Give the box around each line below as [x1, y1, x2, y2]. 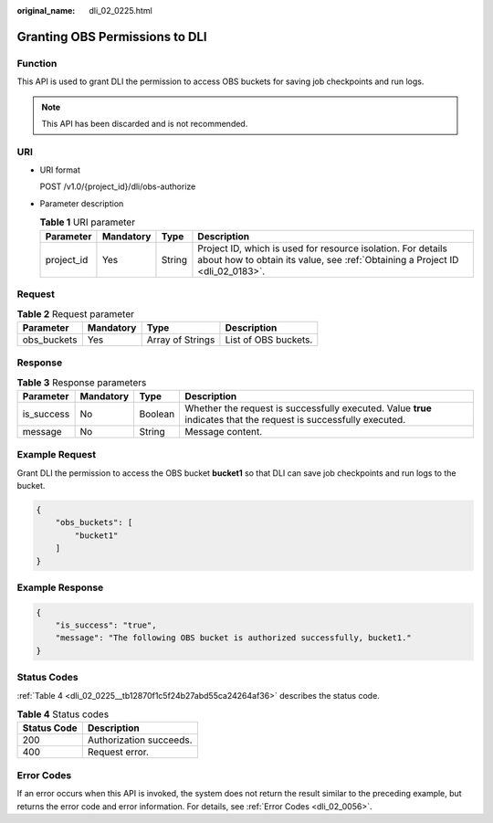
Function [16, 57, 58, 69]
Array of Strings [146, 333, 215, 346]
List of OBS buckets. [225, 333, 313, 346]
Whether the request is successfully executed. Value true [184, 402, 433, 415]
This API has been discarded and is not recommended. [41, 118, 248, 129]
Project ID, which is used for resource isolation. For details [197, 242, 447, 255]
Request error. [87, 745, 150, 758]
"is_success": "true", [55, 620, 157, 630]
